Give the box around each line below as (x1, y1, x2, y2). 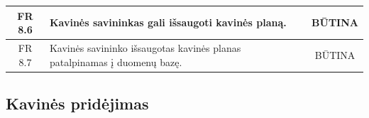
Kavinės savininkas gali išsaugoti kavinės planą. (49, 15, 287, 30)
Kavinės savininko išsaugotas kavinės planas (49, 40, 241, 55)
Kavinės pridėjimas (6, 92, 149, 114)
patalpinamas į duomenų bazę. (49, 54, 182, 69)
